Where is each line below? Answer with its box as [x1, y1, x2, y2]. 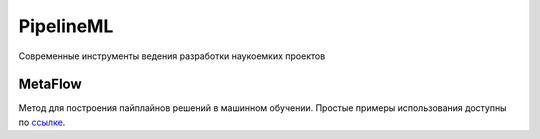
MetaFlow [18, 76, 82, 93]
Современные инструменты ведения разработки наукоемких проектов [18, 50, 326, 62]
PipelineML [18, 15, 114, 37]
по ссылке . [18, 116, 66, 128]
